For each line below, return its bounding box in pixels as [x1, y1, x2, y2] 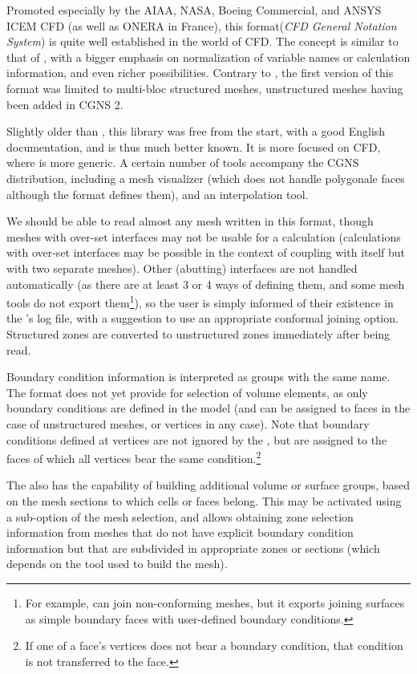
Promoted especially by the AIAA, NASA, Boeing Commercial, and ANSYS [6, 2, 382, 18]
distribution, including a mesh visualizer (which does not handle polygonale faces [6, 169, 405, 186]
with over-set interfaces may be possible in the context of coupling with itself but [6, 244, 406, 261]
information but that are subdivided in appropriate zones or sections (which [6, 539, 380, 556]
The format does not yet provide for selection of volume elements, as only [6, 384, 368, 400]
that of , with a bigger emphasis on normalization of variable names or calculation [6, 48, 411, 65]
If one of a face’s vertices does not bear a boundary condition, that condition [25, 637, 403, 654]
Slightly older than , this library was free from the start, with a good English [6, 123, 386, 140]
